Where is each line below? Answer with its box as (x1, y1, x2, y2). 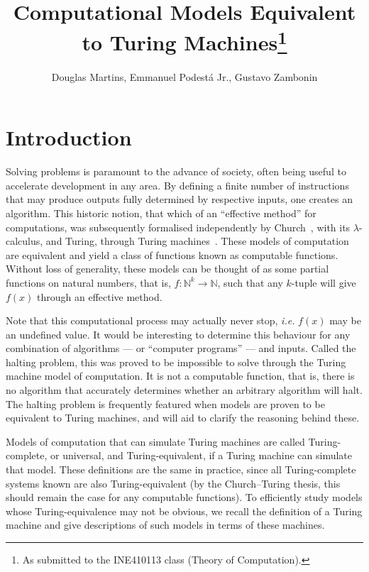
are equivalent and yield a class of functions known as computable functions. (6, 247, 338, 262)
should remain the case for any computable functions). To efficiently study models (6, 490, 363, 505)
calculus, (6, 233, 43, 248)
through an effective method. (37, 289, 163, 304)
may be (329, 313, 361, 328)
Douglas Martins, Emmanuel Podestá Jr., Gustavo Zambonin (51, 69, 318, 84)
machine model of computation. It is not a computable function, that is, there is (6, 368, 355, 383)
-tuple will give (291, 275, 356, 290)
